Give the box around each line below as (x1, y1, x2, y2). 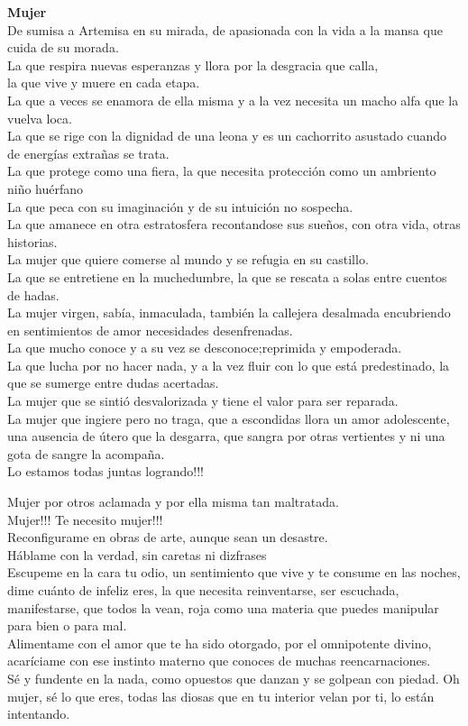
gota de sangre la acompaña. (7, 444, 165, 463)
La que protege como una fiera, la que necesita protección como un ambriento (7, 161, 436, 180)
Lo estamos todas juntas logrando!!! (7, 462, 204, 481)
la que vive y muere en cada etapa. (7, 73, 200, 92)
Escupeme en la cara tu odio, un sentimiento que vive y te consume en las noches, (7, 563, 461, 582)
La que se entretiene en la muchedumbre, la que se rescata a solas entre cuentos (7, 267, 447, 286)
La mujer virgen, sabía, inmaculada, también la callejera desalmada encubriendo (7, 303, 451, 322)
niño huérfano (7, 179, 84, 198)
